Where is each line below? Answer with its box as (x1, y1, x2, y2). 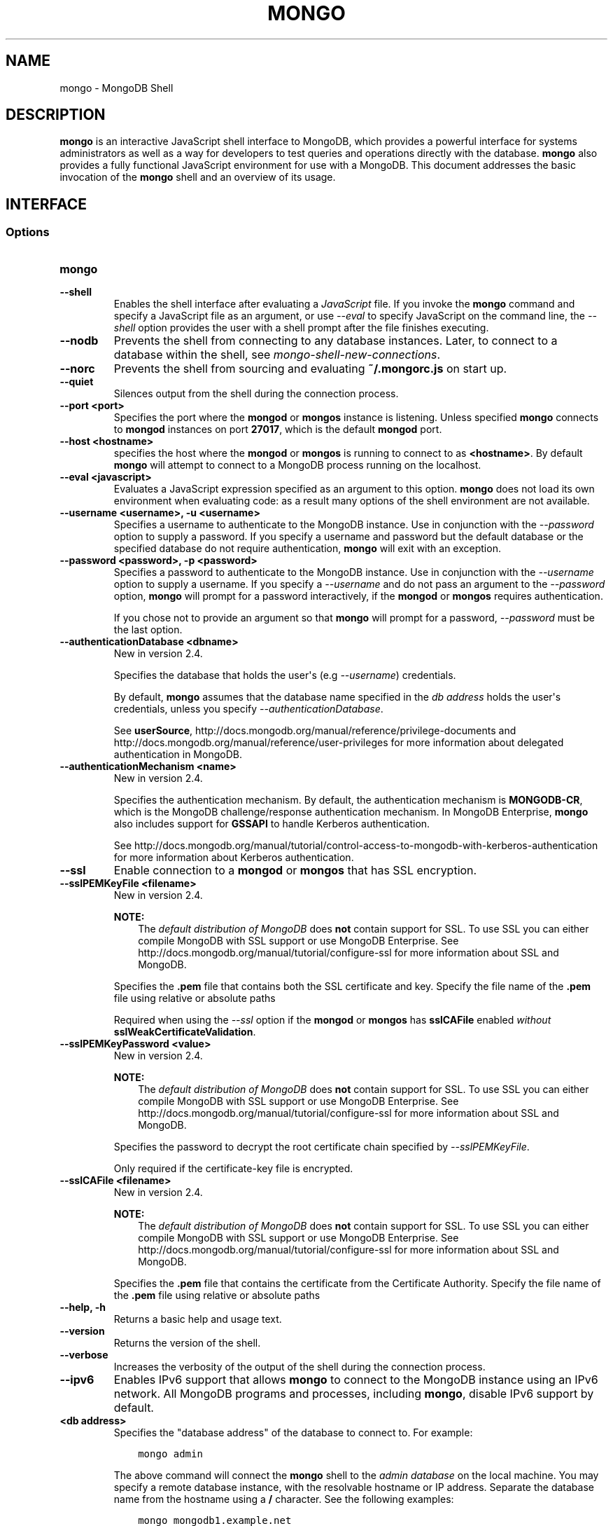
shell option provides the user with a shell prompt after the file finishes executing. (113, 321, 489, 334)
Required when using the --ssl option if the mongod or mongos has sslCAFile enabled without (113, 1013, 551, 1026)
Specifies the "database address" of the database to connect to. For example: (113, 1426, 473, 1438)
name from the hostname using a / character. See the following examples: (113, 1492, 454, 1505)
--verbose (59, 1348, 108, 1361)
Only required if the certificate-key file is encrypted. (113, 1162, 353, 1174)
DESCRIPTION (6, 106, 106, 124)
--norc (59, 361, 95, 376)
